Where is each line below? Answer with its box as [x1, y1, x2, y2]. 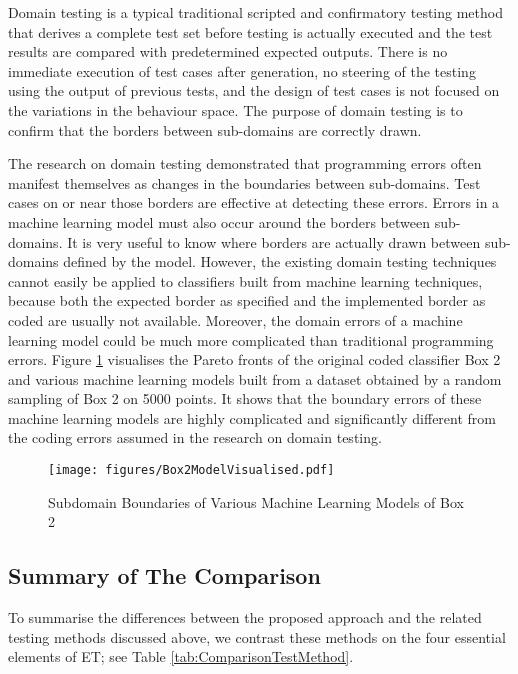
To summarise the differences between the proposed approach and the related [8, 607, 482, 628]
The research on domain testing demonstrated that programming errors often [8, 153, 482, 174]
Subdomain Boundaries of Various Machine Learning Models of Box [48, 491, 464, 512]
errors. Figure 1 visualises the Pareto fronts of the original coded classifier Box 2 [8, 349, 501, 370]
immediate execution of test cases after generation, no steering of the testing [8, 60, 476, 81]
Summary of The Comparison [8, 560, 321, 591]
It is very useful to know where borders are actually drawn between [67, 231, 481, 252]
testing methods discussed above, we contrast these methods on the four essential [8, 626, 506, 647]
